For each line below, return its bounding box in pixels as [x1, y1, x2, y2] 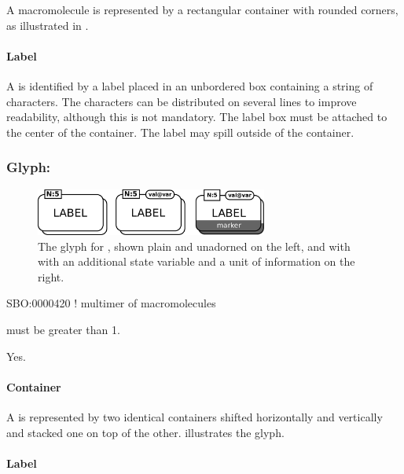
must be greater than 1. [6, 322, 120, 338]
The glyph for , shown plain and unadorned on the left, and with [38, 237, 351, 254]
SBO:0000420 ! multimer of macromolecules [6, 295, 216, 311]
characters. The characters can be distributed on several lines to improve [6, 93, 357, 109]
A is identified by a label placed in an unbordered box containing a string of [6, 77, 373, 94]
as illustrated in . [6, 17, 89, 33]
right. [38, 268, 64, 285]
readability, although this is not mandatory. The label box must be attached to [6, 108, 387, 125]
